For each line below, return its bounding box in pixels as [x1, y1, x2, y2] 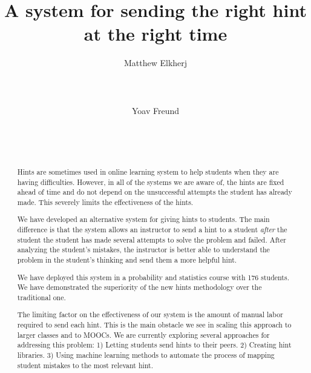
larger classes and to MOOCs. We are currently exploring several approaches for [17, 329, 270, 340]
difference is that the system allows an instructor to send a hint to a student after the [17, 224, 287, 235]
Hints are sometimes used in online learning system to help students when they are [17, 166, 279, 176]
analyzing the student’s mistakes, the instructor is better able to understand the [17, 244, 270, 255]
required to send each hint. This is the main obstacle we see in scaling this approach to [17, 320, 292, 330]
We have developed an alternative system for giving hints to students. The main [17, 214, 270, 224]
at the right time [83, 21, 228, 46]
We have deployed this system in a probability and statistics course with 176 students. [17, 272, 289, 282]
